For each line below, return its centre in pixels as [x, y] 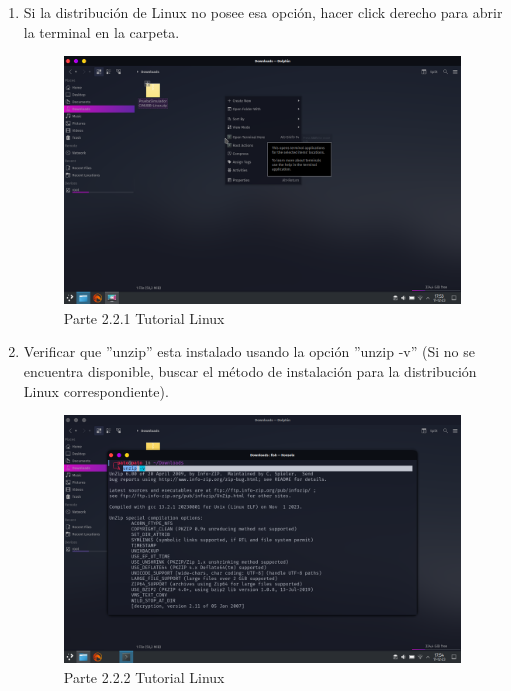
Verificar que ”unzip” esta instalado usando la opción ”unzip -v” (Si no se [249, 351]
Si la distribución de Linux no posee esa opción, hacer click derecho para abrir [263, 12]
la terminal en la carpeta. [101, 31]
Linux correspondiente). [96, 390]
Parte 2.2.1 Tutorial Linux [144, 317]
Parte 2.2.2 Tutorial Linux [144, 676]
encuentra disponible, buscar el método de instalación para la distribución [250, 370]
